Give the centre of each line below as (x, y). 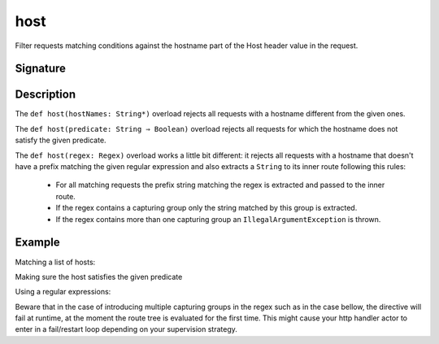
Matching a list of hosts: (55, 262)
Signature (41, 69)
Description (46, 95)
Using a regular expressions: (63, 292)
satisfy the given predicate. (61, 140)
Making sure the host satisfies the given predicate (99, 277)
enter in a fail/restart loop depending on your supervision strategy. (126, 329)
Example (37, 243)
